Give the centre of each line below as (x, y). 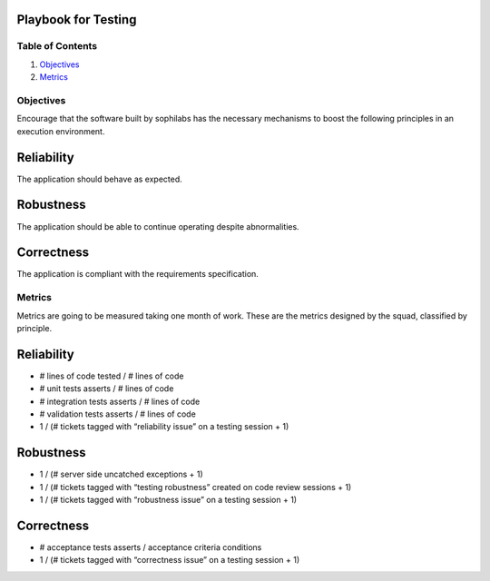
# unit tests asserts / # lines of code (107, 389)
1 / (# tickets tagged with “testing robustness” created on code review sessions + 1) (196, 487)
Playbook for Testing (77, 20)
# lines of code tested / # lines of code (112, 376)
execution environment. (61, 131)
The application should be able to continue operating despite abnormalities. (158, 226)
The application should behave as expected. (99, 179)
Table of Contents (57, 46)
